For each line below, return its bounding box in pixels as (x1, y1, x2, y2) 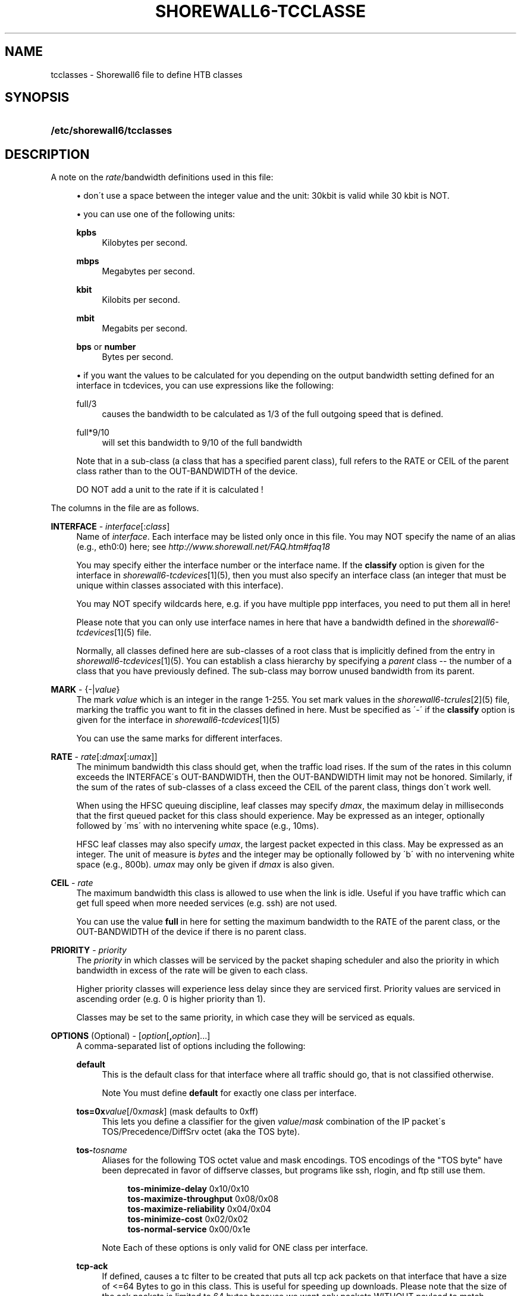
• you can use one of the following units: (76, 209, 236, 220)
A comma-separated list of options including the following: (76, 1041, 306, 1051)
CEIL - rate (51, 878, 93, 888)
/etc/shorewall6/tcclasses (51, 124, 172, 137)
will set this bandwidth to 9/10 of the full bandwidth (102, 437, 302, 448)
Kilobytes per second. (102, 237, 188, 248)
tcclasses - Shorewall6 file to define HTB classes (51, 69, 243, 80)
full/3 (76, 399, 97, 409)
